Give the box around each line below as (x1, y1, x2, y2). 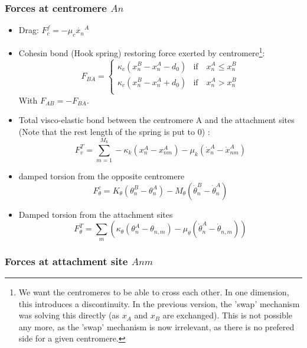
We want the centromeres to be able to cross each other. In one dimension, (18, 285, 289, 298)
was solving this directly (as (18, 309, 120, 321)
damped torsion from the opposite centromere (18, 170, 185, 182)
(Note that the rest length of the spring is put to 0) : (18, 125, 210, 138)
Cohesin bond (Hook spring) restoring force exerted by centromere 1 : (18, 45, 265, 59)
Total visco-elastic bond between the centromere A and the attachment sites (18, 114, 295, 126)
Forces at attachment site (5, 253, 128, 268)
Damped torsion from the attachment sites (18, 208, 173, 220)
